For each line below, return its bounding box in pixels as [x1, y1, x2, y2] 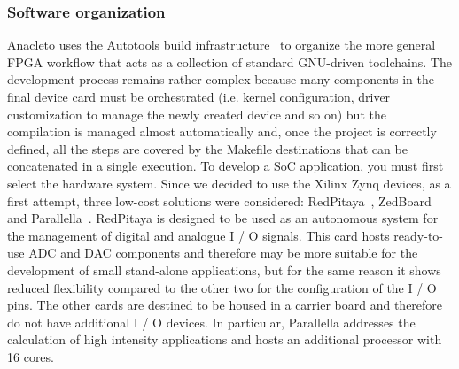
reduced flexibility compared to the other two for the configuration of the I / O [7, 278, 437, 296]
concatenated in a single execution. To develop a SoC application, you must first [7, 157, 444, 175]
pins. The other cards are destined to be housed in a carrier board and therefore [7, 296, 443, 314]
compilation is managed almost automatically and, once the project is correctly [7, 122, 437, 141]
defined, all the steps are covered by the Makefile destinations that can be [7, 139, 408, 158]
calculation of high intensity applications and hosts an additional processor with [7, 330, 442, 349]
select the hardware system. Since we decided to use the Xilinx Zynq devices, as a [7, 173, 451, 192]
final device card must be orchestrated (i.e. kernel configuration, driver [7, 88, 391, 105]
